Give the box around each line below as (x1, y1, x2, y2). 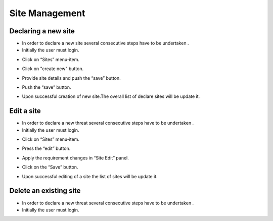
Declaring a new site (9, 27, 75, 35)
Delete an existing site (9, 187, 81, 195)
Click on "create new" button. (22, 66, 83, 72)
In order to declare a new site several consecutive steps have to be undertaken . (22, 40, 189, 46)
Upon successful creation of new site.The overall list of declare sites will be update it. (22, 93, 200, 99)
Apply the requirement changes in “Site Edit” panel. (22, 154, 129, 161)
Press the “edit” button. (22, 145, 71, 151)
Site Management (9, 8, 85, 19)
